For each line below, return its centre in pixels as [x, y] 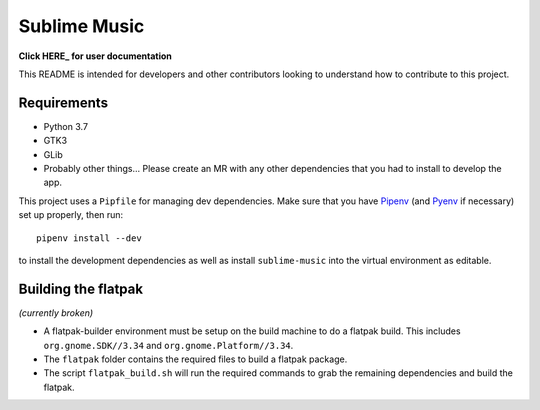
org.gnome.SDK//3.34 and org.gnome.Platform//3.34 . [168, 345]
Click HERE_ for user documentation [95, 56]
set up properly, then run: [71, 215]
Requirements [63, 102]
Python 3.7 [66, 126]
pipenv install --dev [89, 238]
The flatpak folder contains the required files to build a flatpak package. [195, 359]
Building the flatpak [81, 288]
